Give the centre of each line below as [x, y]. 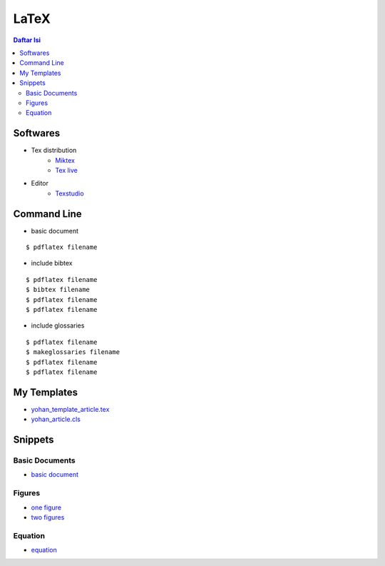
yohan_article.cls [56, 419]
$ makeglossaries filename [73, 352]
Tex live [66, 170]
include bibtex [52, 263]
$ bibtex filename [58, 290]
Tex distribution [54, 151]
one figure [46, 507]
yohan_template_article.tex [70, 409]
